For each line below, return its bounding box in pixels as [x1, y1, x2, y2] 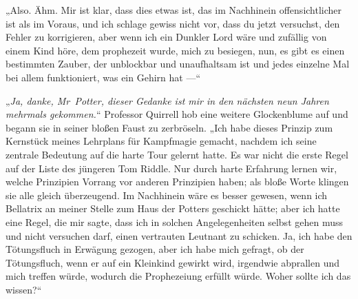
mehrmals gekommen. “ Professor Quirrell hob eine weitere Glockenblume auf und [6, 107, 348, 121]
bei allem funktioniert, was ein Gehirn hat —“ [6, 70, 200, 84]
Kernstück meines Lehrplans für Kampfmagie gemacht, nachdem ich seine [6, 134, 317, 148]
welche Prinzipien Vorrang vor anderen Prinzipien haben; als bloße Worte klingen [6, 174, 349, 189]
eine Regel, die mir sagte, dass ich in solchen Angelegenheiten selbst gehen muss [6, 214, 343, 229]
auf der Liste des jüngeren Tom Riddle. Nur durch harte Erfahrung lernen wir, [6, 161, 337, 175]
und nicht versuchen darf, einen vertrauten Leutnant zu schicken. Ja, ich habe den [6, 228, 352, 243]
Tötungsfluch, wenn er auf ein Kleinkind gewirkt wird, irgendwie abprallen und [6, 255, 339, 269]
